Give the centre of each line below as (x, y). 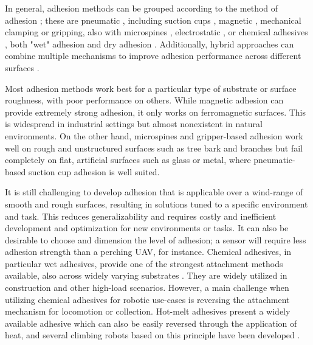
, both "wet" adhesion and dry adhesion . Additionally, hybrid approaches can (150, 44)
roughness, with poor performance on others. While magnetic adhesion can (144, 100)
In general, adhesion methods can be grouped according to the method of (142, 8)
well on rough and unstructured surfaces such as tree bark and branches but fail (154, 148)
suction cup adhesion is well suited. (94, 171)
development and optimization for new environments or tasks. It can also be (147, 228)
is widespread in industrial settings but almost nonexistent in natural (134, 124)
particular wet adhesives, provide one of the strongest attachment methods (144, 263)
